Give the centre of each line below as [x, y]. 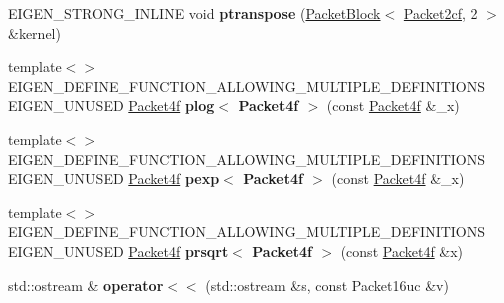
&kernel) [34, 32]
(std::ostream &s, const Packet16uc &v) [327, 284]
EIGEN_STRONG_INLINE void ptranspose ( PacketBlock [194, 13]
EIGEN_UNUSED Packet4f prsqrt [118, 250]
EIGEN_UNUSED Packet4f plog [111, 105]
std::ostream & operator [86, 284]
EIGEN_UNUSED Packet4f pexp [114, 178]
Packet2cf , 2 [440, 13]
